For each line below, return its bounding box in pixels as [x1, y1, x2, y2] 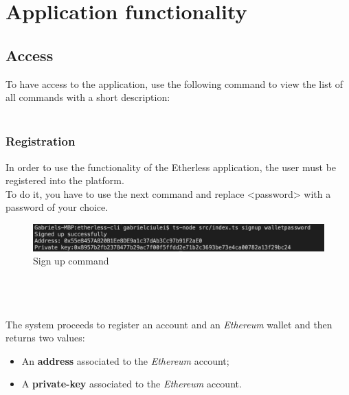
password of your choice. [5, 200, 109, 214]
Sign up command [33, 253, 109, 268]
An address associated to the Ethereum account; [21, 353, 229, 368]
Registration [5, 133, 76, 150]
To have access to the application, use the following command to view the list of [5, 76, 344, 91]
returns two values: [5, 330, 85, 345]
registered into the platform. [5, 173, 124, 188]
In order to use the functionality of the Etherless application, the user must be [5, 159, 337, 174]
